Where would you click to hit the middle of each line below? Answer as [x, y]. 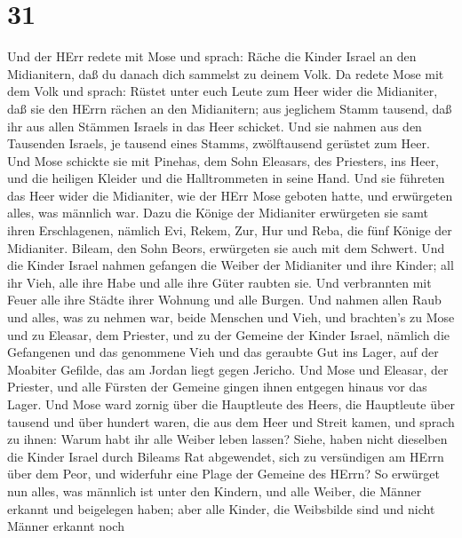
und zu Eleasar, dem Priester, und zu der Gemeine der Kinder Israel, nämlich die [228, 334]
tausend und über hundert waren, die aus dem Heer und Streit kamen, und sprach [231, 421]
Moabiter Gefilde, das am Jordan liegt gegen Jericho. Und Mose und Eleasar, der [228, 369]
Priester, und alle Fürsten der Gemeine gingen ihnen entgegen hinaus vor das [217, 387]
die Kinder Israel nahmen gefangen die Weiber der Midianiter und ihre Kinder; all [231, 265]
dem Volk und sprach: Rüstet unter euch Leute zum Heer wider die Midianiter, [223, 91]
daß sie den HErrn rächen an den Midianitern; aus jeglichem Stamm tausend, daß [230, 108]
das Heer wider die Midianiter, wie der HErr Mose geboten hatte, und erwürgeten [230, 195]
